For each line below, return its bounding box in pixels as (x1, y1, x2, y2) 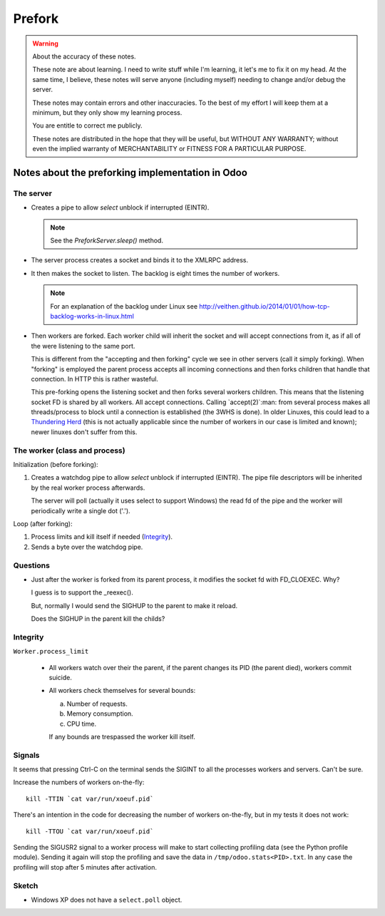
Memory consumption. (66, 709, 133, 718)
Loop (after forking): (13, 519, 73, 528)
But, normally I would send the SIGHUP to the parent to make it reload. (31, 601, 238, 609)
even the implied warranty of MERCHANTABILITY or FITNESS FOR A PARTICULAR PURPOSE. (32, 145, 307, 153)
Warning (32, 39, 58, 48)
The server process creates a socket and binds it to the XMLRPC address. (31, 256, 249, 264)
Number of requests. (66, 699, 128, 708)
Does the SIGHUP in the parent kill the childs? (31, 614, 165, 623)
